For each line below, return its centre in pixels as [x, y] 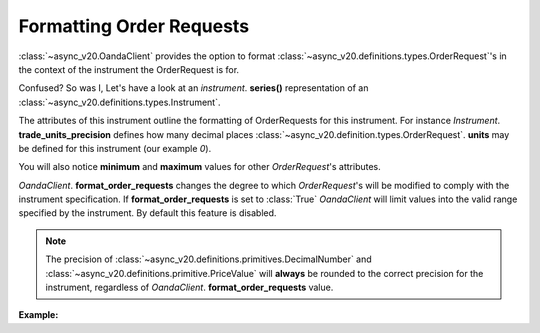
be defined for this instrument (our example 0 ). [115, 148]
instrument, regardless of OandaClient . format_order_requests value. [189, 287]
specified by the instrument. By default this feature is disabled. [147, 213]
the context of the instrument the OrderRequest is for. [129, 69]
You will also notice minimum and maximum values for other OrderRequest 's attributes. [200, 167]
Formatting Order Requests [134, 26]
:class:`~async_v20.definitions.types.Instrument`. [119, 102]
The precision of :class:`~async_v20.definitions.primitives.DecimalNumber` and [208, 259]
